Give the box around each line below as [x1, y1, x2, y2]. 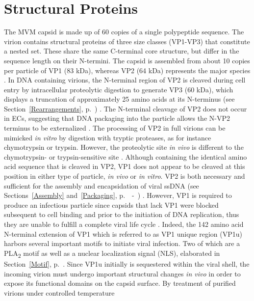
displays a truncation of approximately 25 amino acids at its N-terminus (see [4, 94, 235, 104]
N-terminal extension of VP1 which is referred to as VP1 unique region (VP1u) [4, 228, 242, 239]
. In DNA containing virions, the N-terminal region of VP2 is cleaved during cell [4, 75, 246, 85]
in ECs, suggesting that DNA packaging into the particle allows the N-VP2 [4, 113, 230, 123]
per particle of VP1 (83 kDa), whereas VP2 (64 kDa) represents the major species [4, 65, 251, 75]
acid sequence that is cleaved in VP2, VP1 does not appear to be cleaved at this [4, 161, 245, 171]
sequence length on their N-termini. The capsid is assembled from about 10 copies [4, 55, 250, 65]
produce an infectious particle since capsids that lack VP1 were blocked [4, 199, 219, 210]
